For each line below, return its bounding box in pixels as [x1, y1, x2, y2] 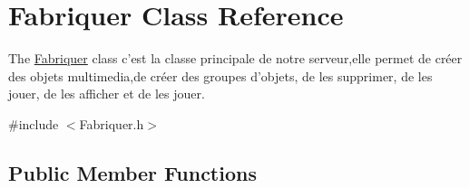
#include [8, 114, 59, 133]
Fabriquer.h [79, 114, 144, 133]
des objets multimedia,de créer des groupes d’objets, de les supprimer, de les [8, 66, 433, 85]
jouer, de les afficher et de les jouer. [8, 84, 205, 103]
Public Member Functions [8, 158, 257, 186]
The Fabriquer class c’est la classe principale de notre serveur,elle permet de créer [8, 49, 463, 68]
